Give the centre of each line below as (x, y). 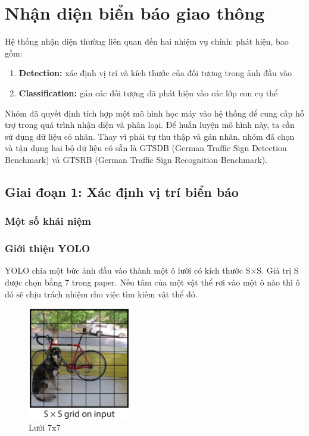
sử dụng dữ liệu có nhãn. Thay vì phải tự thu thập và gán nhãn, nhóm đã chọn (150, 136)
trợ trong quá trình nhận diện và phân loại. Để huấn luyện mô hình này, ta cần (150, 125)
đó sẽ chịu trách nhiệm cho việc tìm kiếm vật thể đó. (101, 294)
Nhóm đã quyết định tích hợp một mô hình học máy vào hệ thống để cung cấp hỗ (154, 113)
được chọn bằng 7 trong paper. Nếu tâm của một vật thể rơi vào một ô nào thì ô (152, 282)
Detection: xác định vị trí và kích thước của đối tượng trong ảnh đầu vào (155, 73)
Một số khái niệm (48, 221)
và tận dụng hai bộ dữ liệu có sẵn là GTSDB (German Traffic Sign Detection (146, 148)
